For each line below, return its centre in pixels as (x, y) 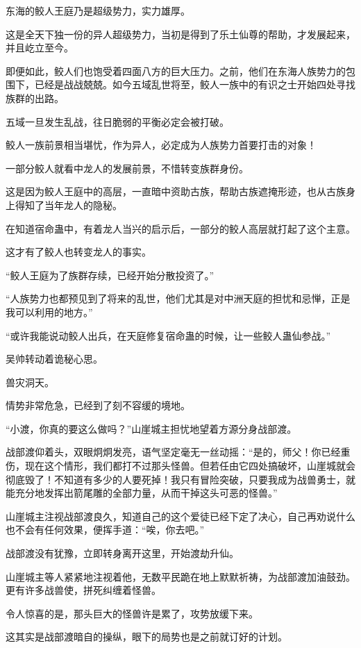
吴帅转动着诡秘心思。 (54, 359)
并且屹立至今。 (40, 48)
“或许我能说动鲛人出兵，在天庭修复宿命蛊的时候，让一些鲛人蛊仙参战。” (168, 335)
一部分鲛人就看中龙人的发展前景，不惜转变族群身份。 (127, 168)
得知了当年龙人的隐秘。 (68, 205)
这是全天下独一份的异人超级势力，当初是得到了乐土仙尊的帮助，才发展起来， (180, 34)
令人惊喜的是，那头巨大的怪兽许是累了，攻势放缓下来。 (132, 613)
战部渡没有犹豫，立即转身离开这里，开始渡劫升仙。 (122, 553)
